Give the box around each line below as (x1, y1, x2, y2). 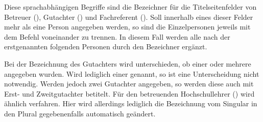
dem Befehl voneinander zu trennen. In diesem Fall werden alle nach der (4, 31, 230, 42)
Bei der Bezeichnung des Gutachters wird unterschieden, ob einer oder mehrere (4, 58, 251, 69)
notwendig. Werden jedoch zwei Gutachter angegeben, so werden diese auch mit (4, 78, 254, 89)
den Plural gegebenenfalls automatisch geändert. (4, 108, 156, 118)
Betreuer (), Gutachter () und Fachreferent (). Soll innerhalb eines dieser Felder (4, 11, 253, 22)
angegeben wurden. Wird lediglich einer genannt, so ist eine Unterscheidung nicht (4, 68, 259, 79)
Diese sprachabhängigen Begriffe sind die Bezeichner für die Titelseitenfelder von (4, 2, 257, 12)
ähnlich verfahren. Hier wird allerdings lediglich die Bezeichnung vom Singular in (4, 98, 257, 109)
